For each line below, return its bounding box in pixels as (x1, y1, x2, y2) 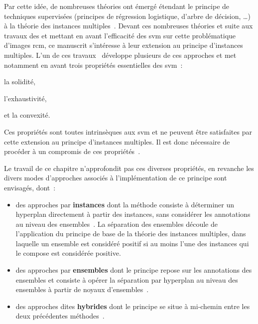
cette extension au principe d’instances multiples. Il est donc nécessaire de (4, 136, 230, 147)
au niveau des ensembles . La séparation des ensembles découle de (15, 218, 218, 229)
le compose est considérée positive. (15, 248, 121, 258)
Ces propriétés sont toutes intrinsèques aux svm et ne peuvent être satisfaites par (4, 126, 252, 137)
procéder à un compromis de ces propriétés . (4, 146, 140, 157)
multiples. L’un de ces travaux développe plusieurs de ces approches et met (4, 49, 237, 60)
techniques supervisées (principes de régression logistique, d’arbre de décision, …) (4, 10, 251, 21)
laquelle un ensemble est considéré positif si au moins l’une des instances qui (15, 238, 249, 248)
